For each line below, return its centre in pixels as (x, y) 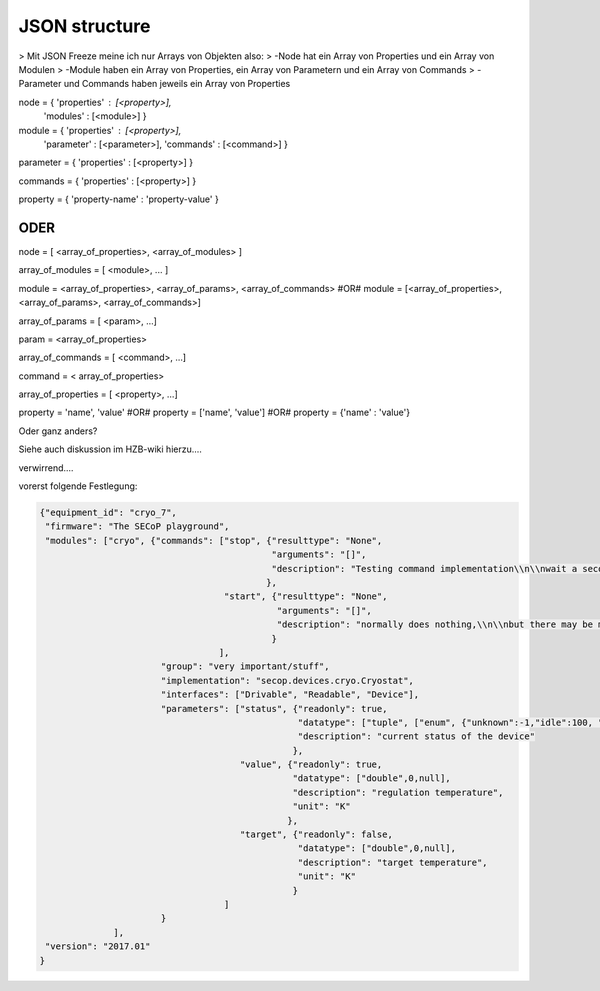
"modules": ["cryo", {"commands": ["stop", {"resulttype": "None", (214, 540)
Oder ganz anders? (58, 431)
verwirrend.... (46, 467)
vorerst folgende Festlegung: (78, 486)
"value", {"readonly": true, (311, 764)
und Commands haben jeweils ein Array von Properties (177, 84)
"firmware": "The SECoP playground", (137, 526)
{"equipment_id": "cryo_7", (108, 513)
